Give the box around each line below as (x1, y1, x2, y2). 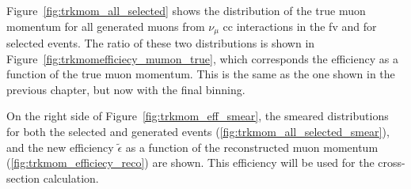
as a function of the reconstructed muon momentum (125, 138, 379, 155)
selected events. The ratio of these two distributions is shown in (6, 35, 315, 51)
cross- (378, 154, 405, 171)
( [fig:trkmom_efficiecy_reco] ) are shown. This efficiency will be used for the (6, 154, 375, 171)
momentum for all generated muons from (6, 17, 205, 34)
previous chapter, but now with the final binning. (6, 81, 245, 97)
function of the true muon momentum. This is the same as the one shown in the (6, 66, 395, 82)
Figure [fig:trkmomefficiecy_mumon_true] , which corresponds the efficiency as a (6, 50, 398, 66)
